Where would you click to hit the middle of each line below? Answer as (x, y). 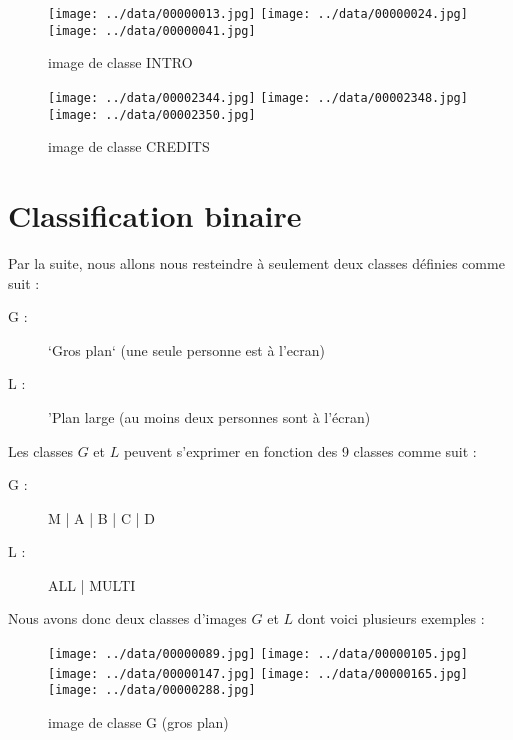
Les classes (41, 450)
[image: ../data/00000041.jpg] (152, 30)
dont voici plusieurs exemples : (391, 618)
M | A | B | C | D (101, 517)
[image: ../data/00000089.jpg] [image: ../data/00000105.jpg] (258, 654)
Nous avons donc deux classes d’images (127, 618)
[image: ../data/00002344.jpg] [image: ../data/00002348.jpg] (258, 97)
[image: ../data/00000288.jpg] (152, 690)
